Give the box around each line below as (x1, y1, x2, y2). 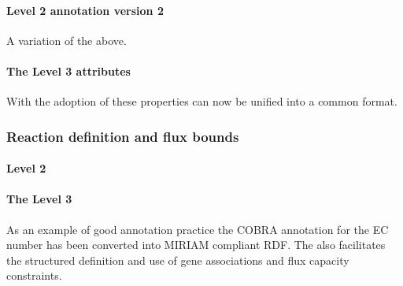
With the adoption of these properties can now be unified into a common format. (6, 93, 397, 110)
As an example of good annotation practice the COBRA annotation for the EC (6, 221, 389, 237)
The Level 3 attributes (6, 62, 131, 79)
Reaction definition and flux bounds (6, 126, 239, 146)
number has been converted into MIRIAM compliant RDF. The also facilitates (6, 236, 386, 253)
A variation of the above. (6, 32, 127, 48)
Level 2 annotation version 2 (6, 2, 164, 18)
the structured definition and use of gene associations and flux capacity (6, 251, 349, 268)
